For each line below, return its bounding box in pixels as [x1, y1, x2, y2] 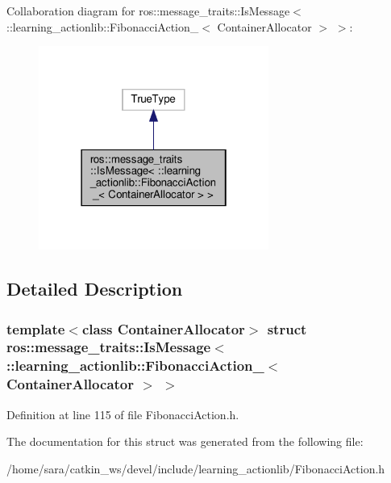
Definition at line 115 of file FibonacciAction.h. [6, 405, 239, 422]
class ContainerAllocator [81, 318, 245, 338]
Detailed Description [6, 276, 183, 301]
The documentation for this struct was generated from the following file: [6, 433, 364, 450]
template [6, 318, 65, 338]
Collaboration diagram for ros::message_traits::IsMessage [6, 2, 290, 19]
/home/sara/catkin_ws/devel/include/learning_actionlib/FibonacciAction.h [6, 460, 385, 477]
